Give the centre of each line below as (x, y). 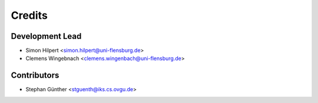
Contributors (35, 76)
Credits (29, 15)
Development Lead (46, 36)
